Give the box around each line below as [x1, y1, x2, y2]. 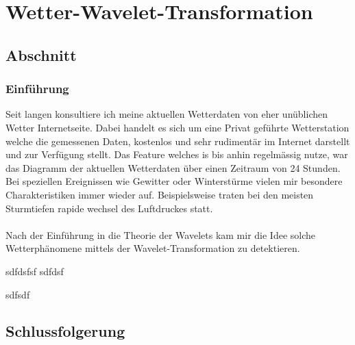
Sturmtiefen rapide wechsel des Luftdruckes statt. [5, 201, 213, 215]
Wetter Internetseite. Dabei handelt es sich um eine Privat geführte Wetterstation [5, 120, 350, 134]
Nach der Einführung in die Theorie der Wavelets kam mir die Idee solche [5, 227, 316, 242]
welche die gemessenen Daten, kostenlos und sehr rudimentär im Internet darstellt [5, 133, 350, 148]
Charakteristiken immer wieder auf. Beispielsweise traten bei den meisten [5, 187, 314, 201]
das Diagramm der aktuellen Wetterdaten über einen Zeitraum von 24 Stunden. [5, 160, 341, 175]
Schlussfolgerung [5, 320, 125, 342]
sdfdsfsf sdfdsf [5, 264, 64, 278]
